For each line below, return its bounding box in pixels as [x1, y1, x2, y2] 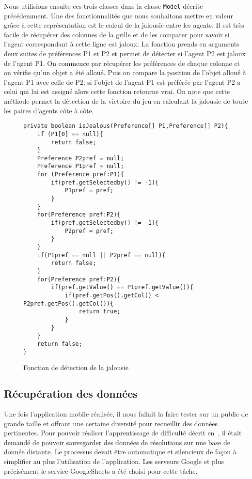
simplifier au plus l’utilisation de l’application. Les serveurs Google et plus [4, 456, 224, 466]
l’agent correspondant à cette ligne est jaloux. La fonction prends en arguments [4, 39, 239, 49]
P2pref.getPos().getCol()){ [23, 300, 114, 307]
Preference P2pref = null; [37, 155, 124, 162]
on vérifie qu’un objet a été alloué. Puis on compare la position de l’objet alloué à [4, 67, 246, 77]
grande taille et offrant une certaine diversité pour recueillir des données [4, 418, 218, 428]
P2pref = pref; [64, 227, 114, 234]
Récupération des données [4, 386, 138, 401]
